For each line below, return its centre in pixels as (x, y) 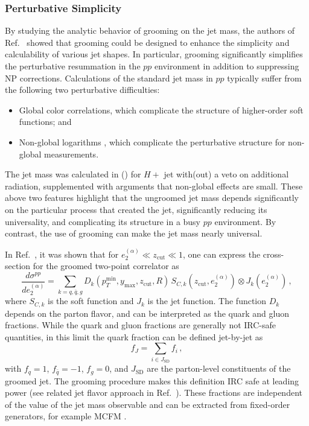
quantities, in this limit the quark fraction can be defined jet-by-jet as (134, 336)
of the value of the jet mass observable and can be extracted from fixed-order (148, 404)
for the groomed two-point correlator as (106, 266)
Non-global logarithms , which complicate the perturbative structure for (152, 141)
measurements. (72, 154)
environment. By (245, 221)
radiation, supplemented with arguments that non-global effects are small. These (154, 186)
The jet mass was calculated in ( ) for (73, 174)
